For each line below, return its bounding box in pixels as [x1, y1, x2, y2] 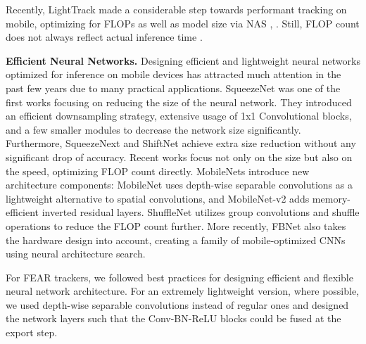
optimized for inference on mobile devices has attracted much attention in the [6, 67, 341, 82]
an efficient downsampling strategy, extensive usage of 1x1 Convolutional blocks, [6, 108, 352, 123]
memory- [312, 191, 351, 205]
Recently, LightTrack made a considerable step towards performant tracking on [6, 2, 347, 16]
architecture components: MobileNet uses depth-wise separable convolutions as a [6, 177, 353, 192]
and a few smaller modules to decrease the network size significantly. [6, 122, 301, 136]
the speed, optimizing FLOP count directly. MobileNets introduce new [6, 163, 310, 178]
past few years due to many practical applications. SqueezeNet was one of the [6, 80, 341, 95]
